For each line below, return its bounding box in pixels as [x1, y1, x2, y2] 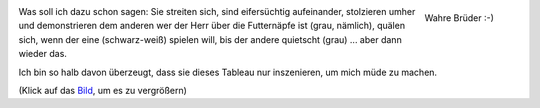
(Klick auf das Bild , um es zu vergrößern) [18, 84, 187, 96]
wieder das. [18, 48, 67, 60]
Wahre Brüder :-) [424, 11, 494, 24]
